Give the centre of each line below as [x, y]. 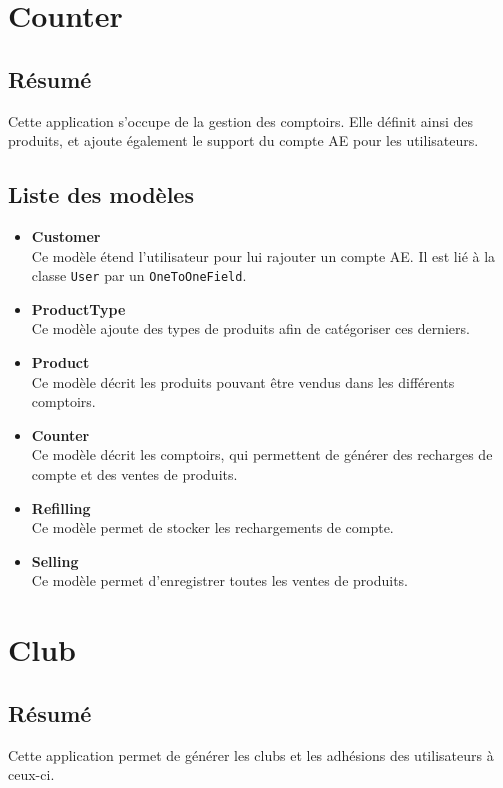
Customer [66, 235]
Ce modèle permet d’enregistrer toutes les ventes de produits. [220, 580]
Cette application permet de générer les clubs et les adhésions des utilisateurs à [251, 754]
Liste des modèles [101, 194]
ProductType [78, 308]
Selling [55, 560]
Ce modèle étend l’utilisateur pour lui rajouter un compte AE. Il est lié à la [263, 255]
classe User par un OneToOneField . [139, 275]
